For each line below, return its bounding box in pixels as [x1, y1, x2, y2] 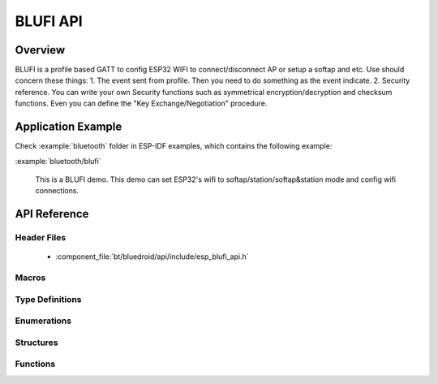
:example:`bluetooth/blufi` [15, 156, 101, 166]
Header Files [15, 232, 67, 244]
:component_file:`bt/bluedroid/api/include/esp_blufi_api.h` [55, 252, 249, 261]
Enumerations [15, 315, 72, 326]
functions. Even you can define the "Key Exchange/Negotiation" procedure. [15, 98, 268, 109]
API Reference [15, 207, 89, 221]
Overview [15, 43, 66, 57]
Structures [15, 337, 58, 348]
